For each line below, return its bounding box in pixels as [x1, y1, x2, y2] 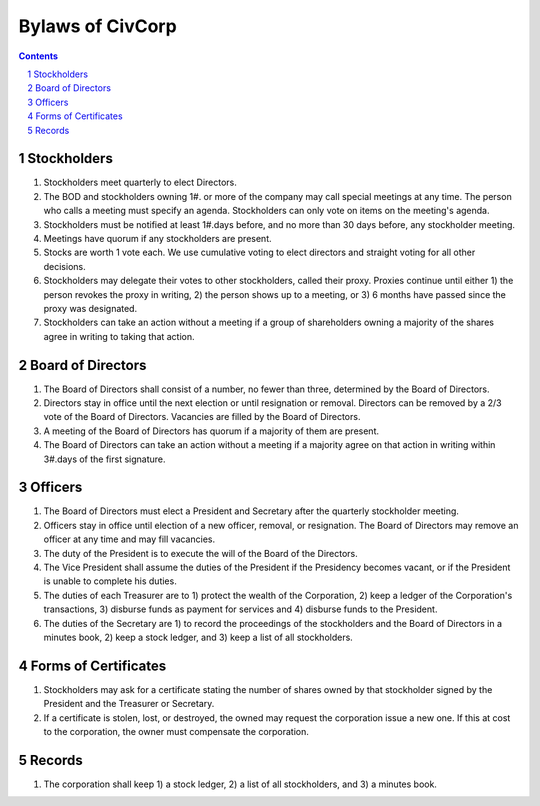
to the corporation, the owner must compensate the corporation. [43, 726, 310, 738]
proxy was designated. [43, 302, 138, 314]
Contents [18, 50, 59, 62]
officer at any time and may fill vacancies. [43, 533, 215, 545]
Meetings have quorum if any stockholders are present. [43, 232, 272, 244]
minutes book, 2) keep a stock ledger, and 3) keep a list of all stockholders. [43, 631, 354, 643]
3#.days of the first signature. [43, 453, 166, 465]
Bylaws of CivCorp [18, 15, 177, 37]
